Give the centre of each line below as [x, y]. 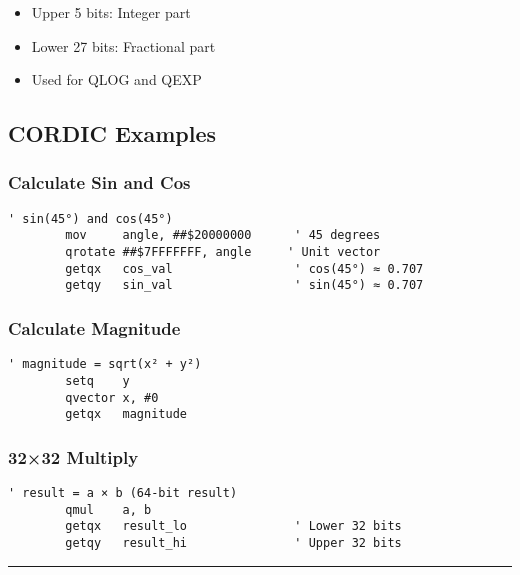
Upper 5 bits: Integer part [111, 12]
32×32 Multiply [73, 456]
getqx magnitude [126, 414]
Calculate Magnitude [94, 327]
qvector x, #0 [112, 397]
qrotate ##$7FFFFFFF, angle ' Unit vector [223, 252]
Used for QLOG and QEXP [116, 79]
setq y [97, 380]
